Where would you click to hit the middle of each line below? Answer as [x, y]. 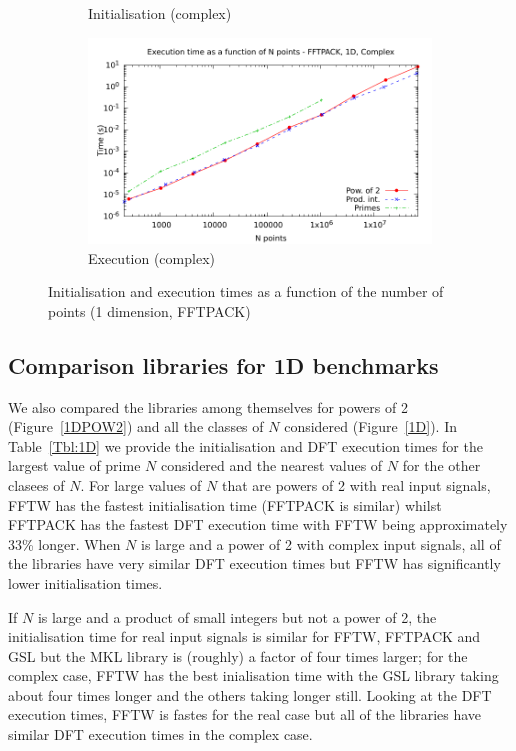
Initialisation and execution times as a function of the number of [246, 291]
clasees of [36, 484]
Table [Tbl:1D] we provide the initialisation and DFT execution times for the [245, 445]
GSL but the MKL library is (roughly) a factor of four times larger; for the [238, 655]
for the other [441, 465]
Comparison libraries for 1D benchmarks [223, 364]
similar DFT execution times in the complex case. [160, 734]
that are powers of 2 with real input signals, [356, 484]
